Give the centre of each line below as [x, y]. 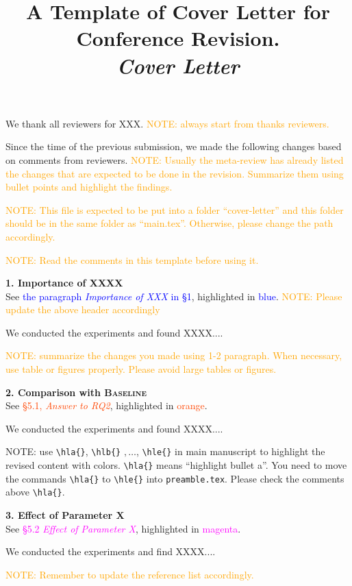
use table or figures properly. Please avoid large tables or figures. [141, 369]
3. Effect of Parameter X [65, 515]
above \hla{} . [35, 492]
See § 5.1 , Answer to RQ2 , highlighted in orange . [106, 405]
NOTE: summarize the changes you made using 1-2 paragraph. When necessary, [174, 355]
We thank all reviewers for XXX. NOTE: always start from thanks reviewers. [167, 123]
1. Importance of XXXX [64, 283]
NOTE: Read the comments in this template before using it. [132, 259]
